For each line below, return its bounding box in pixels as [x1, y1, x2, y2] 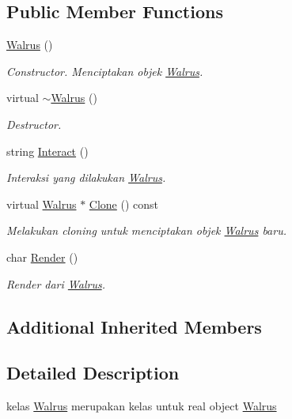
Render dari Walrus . [6, 275, 105, 292]
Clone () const [89, 195, 159, 212]
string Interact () [6, 142, 89, 159]
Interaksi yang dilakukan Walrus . [6, 169, 166, 186]
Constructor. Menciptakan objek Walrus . [6, 62, 203, 79]
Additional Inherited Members [6, 314, 262, 338]
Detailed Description [6, 360, 180, 385]
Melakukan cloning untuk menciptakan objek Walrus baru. [6, 222, 286, 239]
